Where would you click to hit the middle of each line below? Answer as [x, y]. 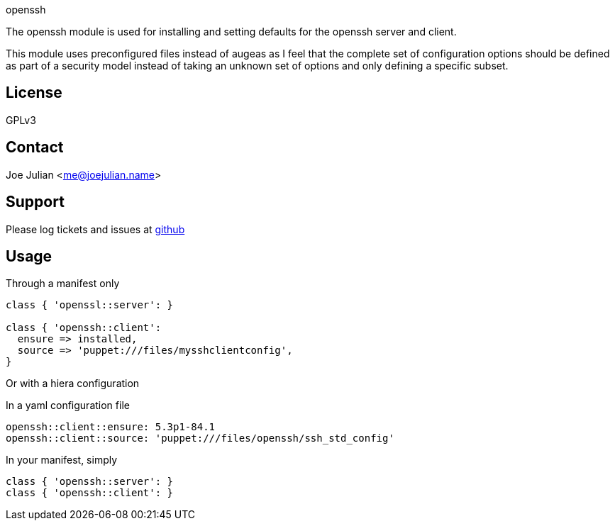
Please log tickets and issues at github [95, 229]
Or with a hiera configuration [73, 384]
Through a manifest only [63, 284]
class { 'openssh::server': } [90, 482]
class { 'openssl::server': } [90, 305]
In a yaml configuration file [68, 405]
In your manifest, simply [62, 460]
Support [35, 202]
